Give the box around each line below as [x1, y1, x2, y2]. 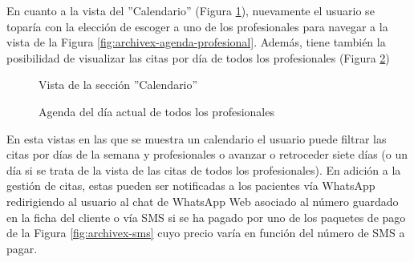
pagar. [6, 240, 38, 256]
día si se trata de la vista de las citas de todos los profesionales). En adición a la [6, 161, 401, 178]
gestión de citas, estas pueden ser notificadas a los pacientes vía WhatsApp [6, 177, 375, 194]
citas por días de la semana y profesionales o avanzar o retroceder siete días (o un [6, 146, 408, 163]
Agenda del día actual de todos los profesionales [39, 103, 274, 119]
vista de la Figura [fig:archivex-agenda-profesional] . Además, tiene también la [6, 34, 386, 50]
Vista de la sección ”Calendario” [39, 76, 198, 93]
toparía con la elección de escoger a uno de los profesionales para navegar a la [6, 18, 388, 34]
